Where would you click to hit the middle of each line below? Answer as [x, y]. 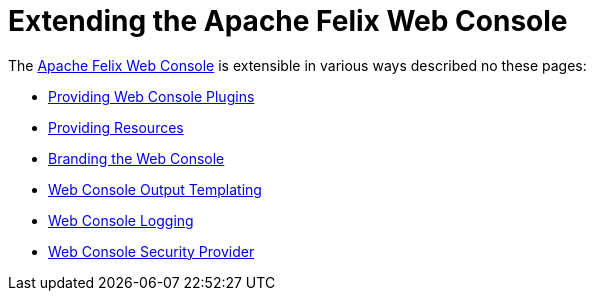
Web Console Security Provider [151, 251]
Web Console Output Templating [155, 189]
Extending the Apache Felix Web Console [288, 21]
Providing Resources [116, 127]
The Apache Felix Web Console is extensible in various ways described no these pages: [297, 65]
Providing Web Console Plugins [151, 96]
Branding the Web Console [136, 158]
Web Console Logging [121, 220]
